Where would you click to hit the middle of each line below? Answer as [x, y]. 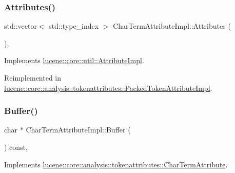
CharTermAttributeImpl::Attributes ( [172, 26]
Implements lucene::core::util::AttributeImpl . [74, 60]
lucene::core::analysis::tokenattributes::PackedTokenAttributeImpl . [108, 88]
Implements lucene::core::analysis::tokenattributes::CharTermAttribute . [116, 164]
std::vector [21, 26]
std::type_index [74, 26]
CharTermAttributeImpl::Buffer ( [78, 130]
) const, [16, 147]
